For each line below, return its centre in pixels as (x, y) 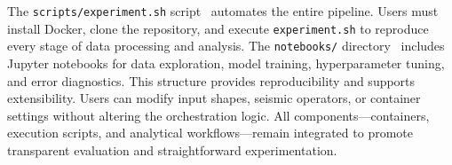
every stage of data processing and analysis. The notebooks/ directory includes (226, 46)
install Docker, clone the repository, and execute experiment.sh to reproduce (218, 28)
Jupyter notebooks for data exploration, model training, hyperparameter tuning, (226, 63)
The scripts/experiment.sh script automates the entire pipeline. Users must (223, 11)
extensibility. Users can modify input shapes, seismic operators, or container (214, 98)
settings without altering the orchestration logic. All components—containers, (218, 115)
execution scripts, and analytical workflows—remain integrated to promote (210, 133)
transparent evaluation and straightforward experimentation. (172, 149)
